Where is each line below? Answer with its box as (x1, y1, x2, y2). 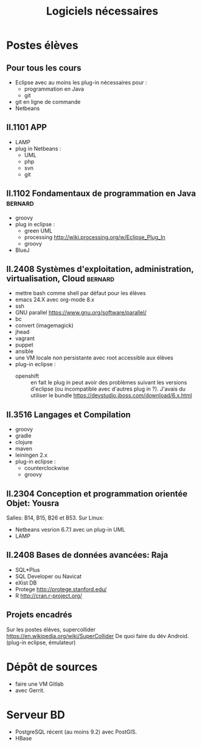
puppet (15, 341, 33, 349)
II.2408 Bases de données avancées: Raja (6, 550, 169, 560)
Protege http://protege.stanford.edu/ (15, 585, 107, 592)
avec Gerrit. (15, 686, 45, 694)
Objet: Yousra (6, 498, 60, 509)
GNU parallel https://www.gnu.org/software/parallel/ (15, 309, 147, 316)
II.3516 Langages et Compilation (6, 409, 131, 420)
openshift (15, 372, 40, 380)
